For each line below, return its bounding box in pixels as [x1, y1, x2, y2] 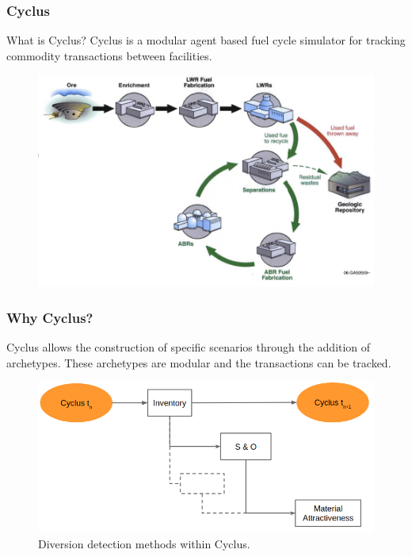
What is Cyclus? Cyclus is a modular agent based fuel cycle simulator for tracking [6, 32, 406, 48]
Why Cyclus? [6, 307, 93, 327]
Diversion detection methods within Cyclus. [38, 535, 250, 551]
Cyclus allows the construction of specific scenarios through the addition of [6, 339, 371, 355]
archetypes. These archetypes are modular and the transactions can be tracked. [6, 354, 391, 371]
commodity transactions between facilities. [6, 47, 212, 63]
